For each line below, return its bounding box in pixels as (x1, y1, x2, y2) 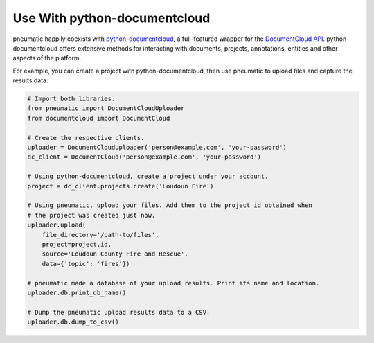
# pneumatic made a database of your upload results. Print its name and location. (27, 279, 320, 287)
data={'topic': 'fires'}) (42, 260, 130, 267)
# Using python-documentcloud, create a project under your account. (27, 173, 269, 180)
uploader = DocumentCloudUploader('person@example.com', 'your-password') (27, 143, 287, 152)
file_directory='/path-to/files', (42, 231, 159, 238)
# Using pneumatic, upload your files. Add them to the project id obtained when (27, 202, 313, 209)
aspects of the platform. (12, 54, 82, 62)
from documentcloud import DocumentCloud (27, 114, 170, 122)
